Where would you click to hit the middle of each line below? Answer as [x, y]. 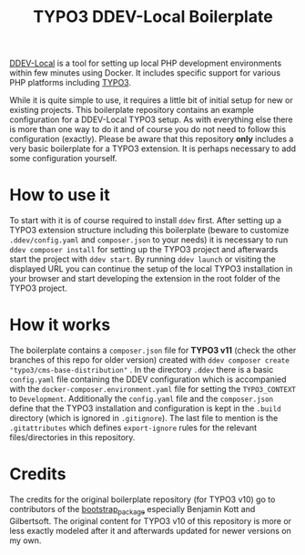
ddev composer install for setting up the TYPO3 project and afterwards [144, 250]
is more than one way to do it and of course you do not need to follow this [148, 129]
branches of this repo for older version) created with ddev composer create [149, 360]
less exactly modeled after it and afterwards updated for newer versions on [150, 530]
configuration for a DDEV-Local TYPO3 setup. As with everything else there [151, 119]
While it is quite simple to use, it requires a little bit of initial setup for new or [151, 100]
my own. [25, 540]
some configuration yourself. [63, 159]
